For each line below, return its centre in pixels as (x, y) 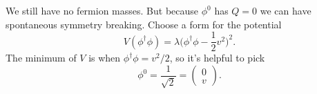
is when (105, 58)
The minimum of (41, 58)
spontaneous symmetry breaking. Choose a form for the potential (144, 24)
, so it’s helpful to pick (217, 58)
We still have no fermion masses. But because (102, 10)
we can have (286, 10)
